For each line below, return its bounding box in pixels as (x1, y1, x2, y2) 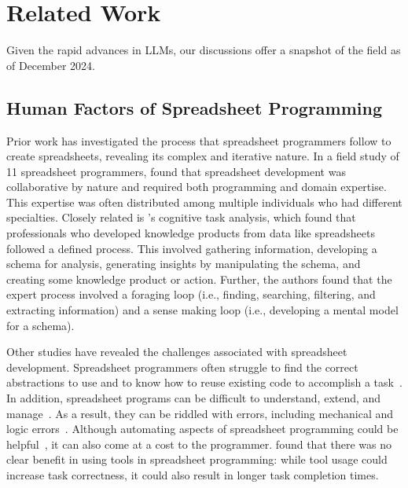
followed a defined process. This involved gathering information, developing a (6, 240, 377, 256)
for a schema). (6, 317, 75, 333)
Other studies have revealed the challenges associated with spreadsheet (6, 343, 347, 360)
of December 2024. (6, 57, 95, 73)
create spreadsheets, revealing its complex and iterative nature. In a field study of (6, 148, 399, 164)
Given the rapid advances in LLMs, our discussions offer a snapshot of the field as (6, 42, 401, 58)
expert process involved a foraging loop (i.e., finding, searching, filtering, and (6, 286, 376, 303)
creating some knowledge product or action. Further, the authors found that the (6, 270, 392, 287)
